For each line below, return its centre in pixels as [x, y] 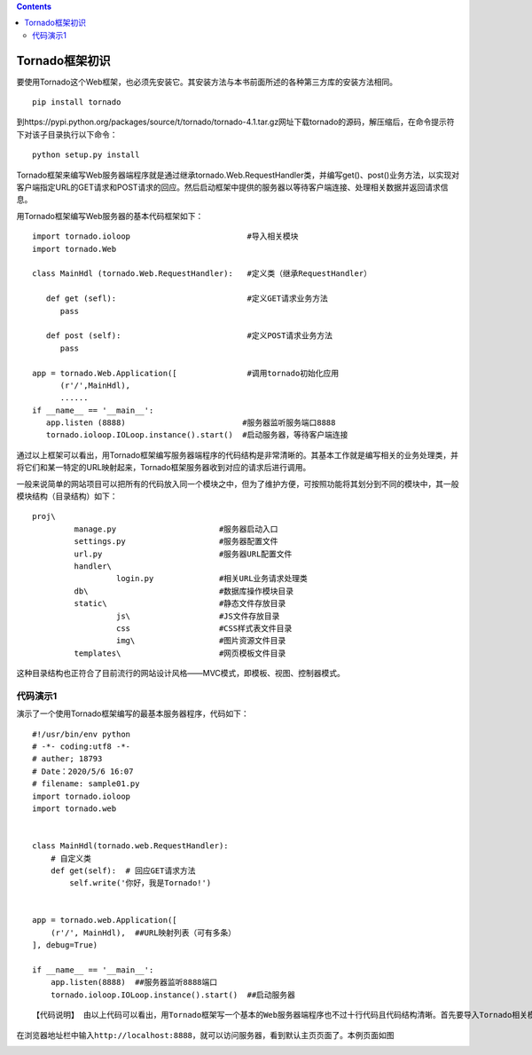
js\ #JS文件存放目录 [198, 616]
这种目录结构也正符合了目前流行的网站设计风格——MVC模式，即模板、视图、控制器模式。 [181, 673]
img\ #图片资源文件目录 [201, 641]
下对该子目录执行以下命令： [67, 134]
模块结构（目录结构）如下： [67, 496]
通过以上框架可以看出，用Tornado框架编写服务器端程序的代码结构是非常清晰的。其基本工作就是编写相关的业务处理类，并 [237, 455]
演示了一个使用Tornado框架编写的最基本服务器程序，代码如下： [133, 713]
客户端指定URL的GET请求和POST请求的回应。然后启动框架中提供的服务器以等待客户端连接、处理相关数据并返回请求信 [232, 187]
